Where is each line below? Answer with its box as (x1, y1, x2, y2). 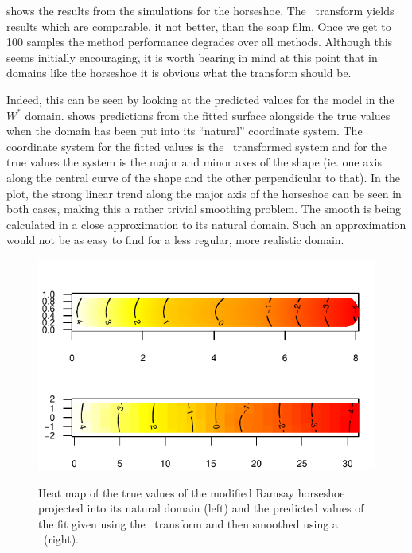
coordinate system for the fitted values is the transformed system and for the (6, 138, 387, 154)
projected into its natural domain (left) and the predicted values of (38, 500, 364, 516)
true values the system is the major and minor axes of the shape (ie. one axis (6, 154, 382, 170)
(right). (43, 531, 80, 547)
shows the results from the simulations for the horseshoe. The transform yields (6, 2, 395, 18)
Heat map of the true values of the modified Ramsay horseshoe (38, 484, 345, 500)
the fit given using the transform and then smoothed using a (38, 515, 338, 532)
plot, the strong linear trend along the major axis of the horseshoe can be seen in (6, 185, 402, 201)
